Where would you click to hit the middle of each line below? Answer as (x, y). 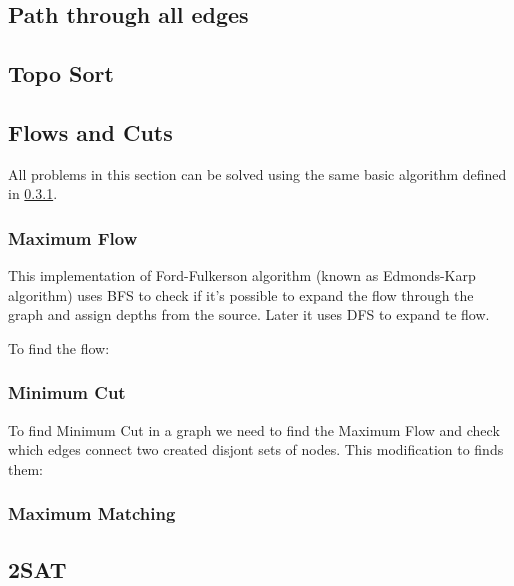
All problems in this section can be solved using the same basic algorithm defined (257, 173)
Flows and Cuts (90, 131)
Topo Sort (61, 73)
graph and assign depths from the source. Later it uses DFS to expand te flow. (249, 314)
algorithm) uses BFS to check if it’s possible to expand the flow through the (241, 294)
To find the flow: (59, 347)
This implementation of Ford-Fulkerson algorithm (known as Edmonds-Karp (242, 275)
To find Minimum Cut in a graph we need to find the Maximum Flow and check (254, 429)
